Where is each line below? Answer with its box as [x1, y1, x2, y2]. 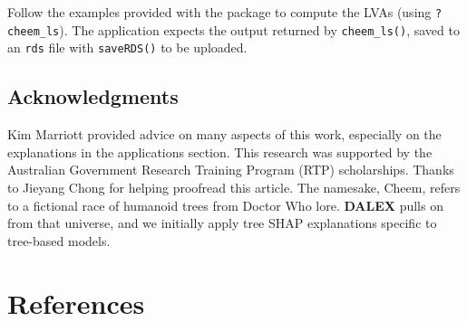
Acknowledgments [7, 82, 179, 110]
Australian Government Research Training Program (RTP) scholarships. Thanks [7, 160, 454, 179]
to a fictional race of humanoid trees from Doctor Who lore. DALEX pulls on [7, 195, 443, 214]
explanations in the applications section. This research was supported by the [7, 142, 433, 161]
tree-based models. [7, 231, 111, 250]
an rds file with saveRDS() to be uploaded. [7, 38, 248, 57]
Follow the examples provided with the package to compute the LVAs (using [7, 3, 432, 21]
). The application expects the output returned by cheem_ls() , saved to [59, 20, 460, 39]
